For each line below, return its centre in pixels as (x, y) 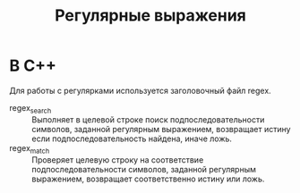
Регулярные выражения (150, 16)
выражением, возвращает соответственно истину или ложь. (148, 179)
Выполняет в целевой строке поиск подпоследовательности (148, 119)
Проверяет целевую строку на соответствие (118, 159)
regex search (30, 109)
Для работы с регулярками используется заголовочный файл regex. (140, 90)
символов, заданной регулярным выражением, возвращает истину (161, 129)
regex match (30, 149)
